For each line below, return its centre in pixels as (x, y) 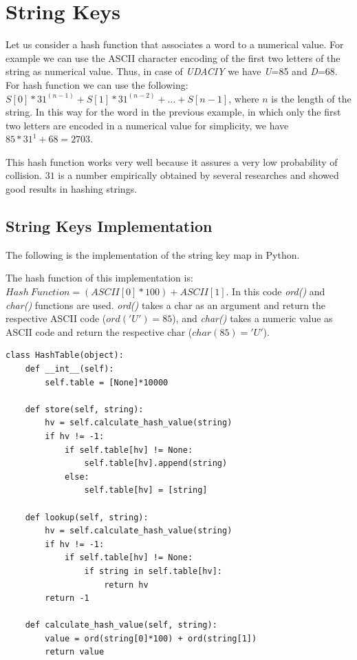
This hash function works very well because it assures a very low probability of (172, 161)
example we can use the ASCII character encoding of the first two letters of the (173, 57)
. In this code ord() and (275, 291)
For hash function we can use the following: (97, 84)
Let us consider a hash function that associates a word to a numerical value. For (175, 44)
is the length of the (311, 98)
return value (75, 652)
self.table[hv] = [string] (146, 490)
